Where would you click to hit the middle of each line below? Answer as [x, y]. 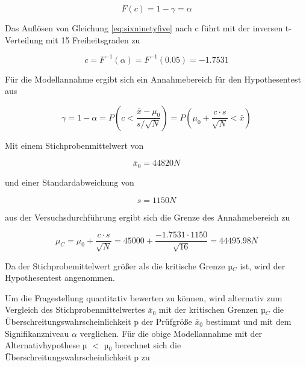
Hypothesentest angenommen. [60, 278]
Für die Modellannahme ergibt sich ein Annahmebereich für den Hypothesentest [153, 79]
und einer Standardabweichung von [70, 182]
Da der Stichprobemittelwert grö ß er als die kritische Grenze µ [119, 265]
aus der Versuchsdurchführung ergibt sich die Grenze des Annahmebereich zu [148, 217]
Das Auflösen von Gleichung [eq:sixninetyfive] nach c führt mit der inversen [144, 28]
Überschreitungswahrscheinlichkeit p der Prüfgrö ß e [98, 321]
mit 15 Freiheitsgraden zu [93, 39]
